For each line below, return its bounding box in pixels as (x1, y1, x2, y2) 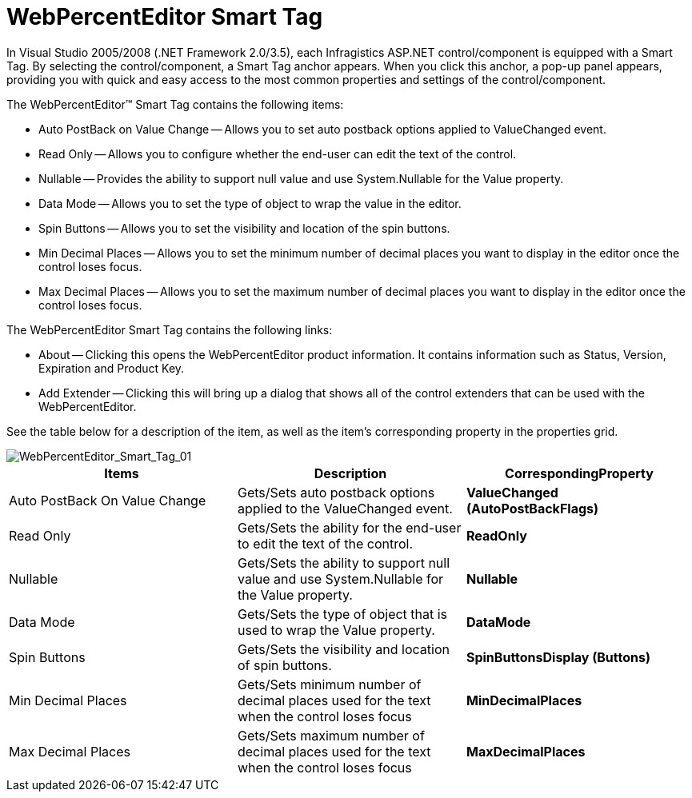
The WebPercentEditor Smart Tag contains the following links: (6, 322, 333, 337)
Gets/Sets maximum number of (237, 727, 425, 744)
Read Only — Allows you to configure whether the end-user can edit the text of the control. (38, 146, 517, 161)
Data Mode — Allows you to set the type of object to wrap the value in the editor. (38, 196, 462, 210)
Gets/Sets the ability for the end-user (237, 519, 462, 536)
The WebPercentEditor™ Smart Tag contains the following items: (6, 97, 344, 111)
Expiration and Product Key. (38, 361, 185, 375)
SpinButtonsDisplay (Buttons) (466, 648, 650, 665)
